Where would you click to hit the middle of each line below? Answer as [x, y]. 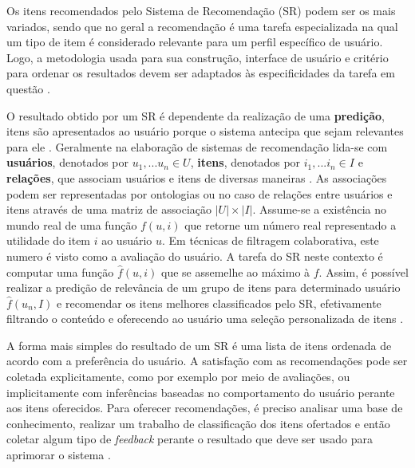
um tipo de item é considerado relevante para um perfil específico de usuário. [195, 42]
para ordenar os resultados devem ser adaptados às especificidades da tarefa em [201, 73]
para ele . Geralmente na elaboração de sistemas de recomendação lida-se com [197, 146]
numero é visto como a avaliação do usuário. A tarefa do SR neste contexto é [195, 256]
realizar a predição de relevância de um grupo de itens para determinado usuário [204, 287]
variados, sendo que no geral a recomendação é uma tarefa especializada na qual [202, 26]
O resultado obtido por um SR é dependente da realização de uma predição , [196, 115]
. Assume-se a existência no [320, 209]
